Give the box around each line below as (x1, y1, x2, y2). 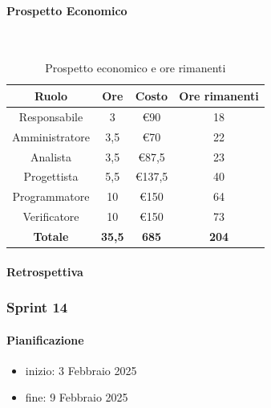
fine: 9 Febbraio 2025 (25, 389, 128, 406)
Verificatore (22, 208, 79, 225)
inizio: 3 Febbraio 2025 (25, 361, 137, 378)
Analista (30, 148, 72, 165)
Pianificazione (6, 331, 84, 348)
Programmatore (12, 188, 90, 205)
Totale (33, 227, 69, 244)
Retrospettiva (6, 263, 83, 279)
